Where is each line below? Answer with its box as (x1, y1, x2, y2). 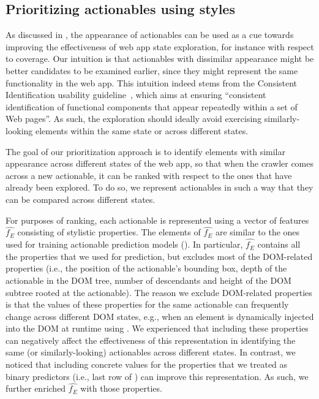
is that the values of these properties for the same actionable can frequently (6, 298, 289, 311)
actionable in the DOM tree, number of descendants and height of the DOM (6, 273, 291, 286)
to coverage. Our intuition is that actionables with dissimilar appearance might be (6, 52, 314, 65)
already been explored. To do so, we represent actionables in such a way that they (6, 181, 313, 194)
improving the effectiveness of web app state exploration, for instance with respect (6, 40, 314, 53)
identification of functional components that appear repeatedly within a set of (6, 100, 298, 113)
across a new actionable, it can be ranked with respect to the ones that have (6, 169, 292, 181)
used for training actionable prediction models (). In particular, (6, 238, 243, 251)
